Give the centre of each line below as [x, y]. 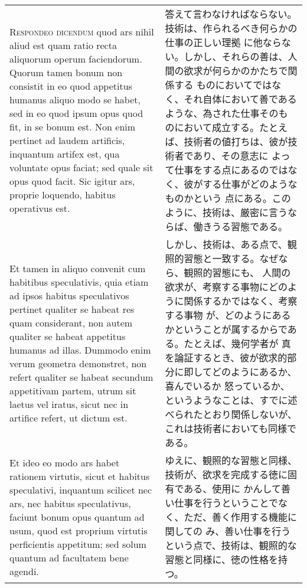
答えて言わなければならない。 [231, 14]
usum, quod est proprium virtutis [79, 530]
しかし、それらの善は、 [236, 56]
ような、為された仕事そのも [226, 113]
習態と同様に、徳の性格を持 [226, 559]
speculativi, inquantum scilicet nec [81, 489]
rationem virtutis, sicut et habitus [80, 476]
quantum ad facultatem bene [69, 557]
